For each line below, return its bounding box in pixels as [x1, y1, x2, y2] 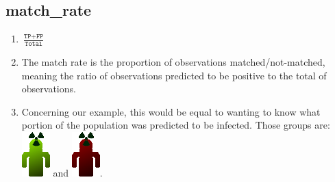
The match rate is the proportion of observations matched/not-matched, [21, 55, 325, 69]
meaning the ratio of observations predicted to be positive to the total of [21, 68, 327, 82]
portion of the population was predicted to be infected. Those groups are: [21, 118, 330, 132]
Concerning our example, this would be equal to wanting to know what [21, 104, 321, 118]
